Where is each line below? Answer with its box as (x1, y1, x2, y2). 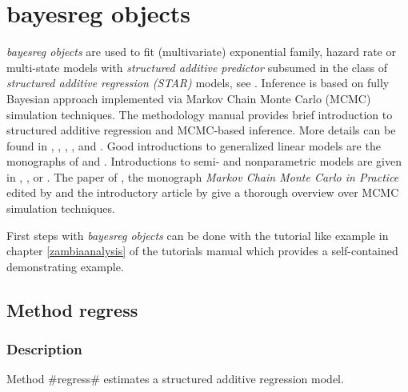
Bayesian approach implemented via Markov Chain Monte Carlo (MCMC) (6, 90, 371, 106)
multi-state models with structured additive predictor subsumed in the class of (6, 58, 387, 75)
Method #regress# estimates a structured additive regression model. (6, 370, 344, 387)
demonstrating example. (6, 258, 124, 274)
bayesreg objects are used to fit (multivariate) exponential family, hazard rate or (6, 43, 396, 60)
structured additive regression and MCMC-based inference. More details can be (6, 122, 396, 138)
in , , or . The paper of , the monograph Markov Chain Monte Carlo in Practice (6, 168, 399, 185)
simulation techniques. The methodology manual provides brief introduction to (6, 106, 393, 122)
